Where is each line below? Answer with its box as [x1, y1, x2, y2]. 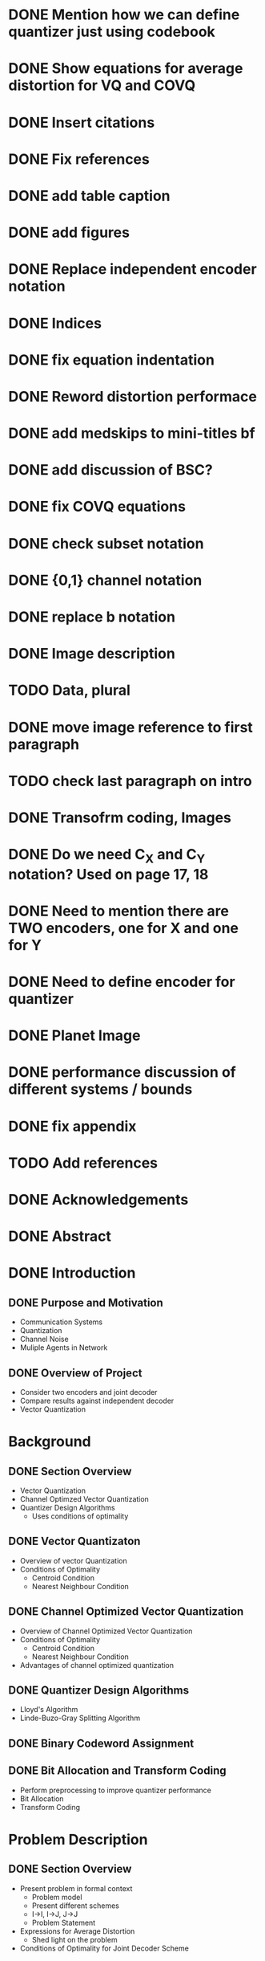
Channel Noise [19, 1335, 70, 1344]
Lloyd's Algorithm [19, 1705, 78, 1714]
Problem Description [8, 1830, 148, 1849]
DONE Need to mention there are [8, 902, 230, 920]
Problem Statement [31, 1918, 96, 1927]
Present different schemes [31, 1901, 120, 1910]
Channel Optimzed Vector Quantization [19, 1494, 150, 1504]
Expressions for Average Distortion [19, 1926, 135, 1936]
